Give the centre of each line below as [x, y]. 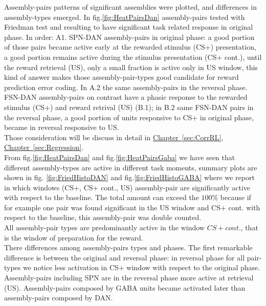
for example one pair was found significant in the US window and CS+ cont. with [132, 207]
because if [236, 197]
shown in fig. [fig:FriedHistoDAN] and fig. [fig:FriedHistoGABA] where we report [129, 177]
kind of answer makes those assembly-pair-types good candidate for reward [121, 77]
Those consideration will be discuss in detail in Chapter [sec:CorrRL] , [114, 137]
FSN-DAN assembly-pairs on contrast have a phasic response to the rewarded [126, 97]
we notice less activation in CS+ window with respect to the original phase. [142, 267]
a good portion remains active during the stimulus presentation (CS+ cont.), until [133, 57]
